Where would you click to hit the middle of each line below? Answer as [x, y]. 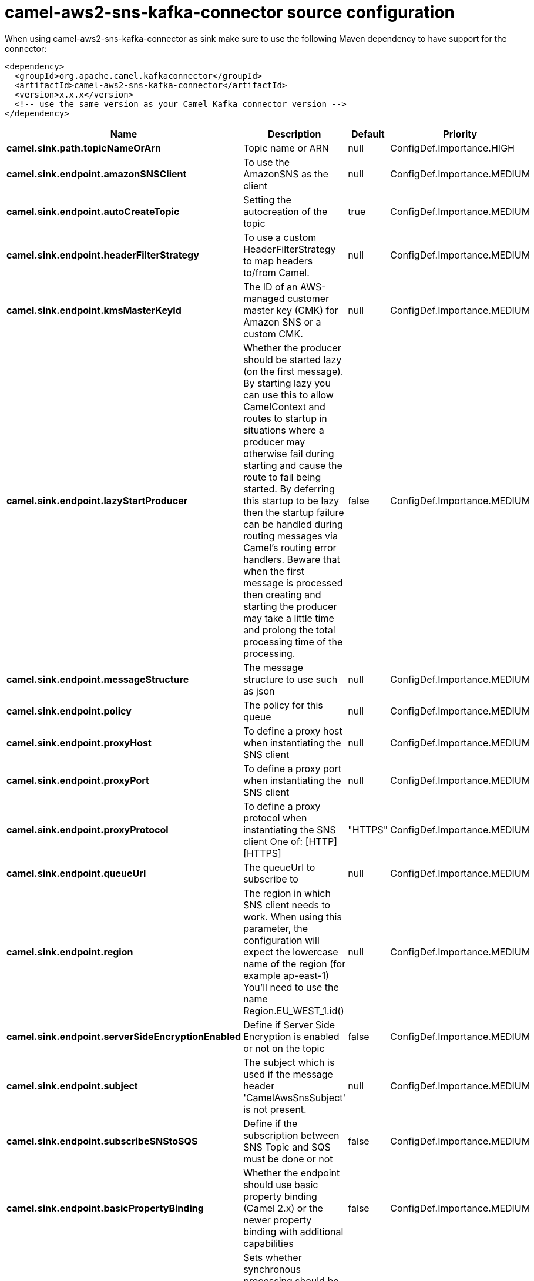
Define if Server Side [289, 1025]
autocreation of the [286, 211]
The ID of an [271, 286]
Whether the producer [292, 348]
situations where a [284, 430]
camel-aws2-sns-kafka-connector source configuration [230, 12]
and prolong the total [289, 630]
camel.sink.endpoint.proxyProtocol [88, 829]
